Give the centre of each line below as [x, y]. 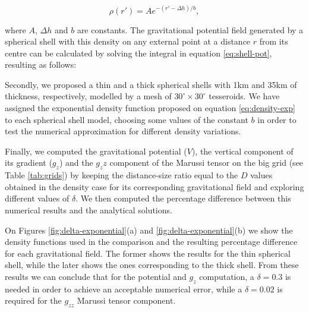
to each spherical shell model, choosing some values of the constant [127, 119]
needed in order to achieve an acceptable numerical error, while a [124, 289]
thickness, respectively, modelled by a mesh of [88, 96]
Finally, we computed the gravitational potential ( [96, 151]
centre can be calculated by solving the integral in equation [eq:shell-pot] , [138, 53]
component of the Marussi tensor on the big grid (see [206, 163]
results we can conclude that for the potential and [96, 276]
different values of [37, 198]
